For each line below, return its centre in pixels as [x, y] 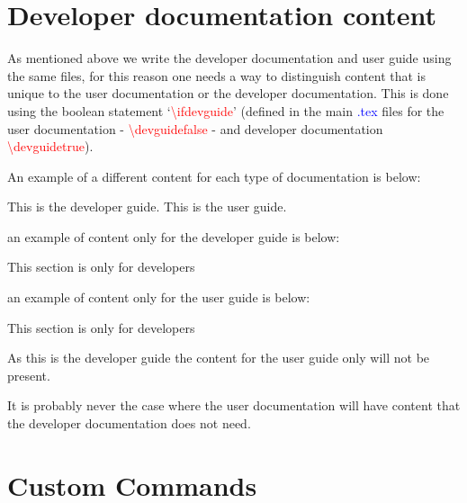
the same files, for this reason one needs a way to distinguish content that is [216, 75]
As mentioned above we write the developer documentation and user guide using [229, 58]
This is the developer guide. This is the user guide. [147, 207]
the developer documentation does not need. [129, 423]
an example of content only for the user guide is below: [159, 297]
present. [29, 375]
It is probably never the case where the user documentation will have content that [234, 405]
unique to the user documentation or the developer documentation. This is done [228, 93]
